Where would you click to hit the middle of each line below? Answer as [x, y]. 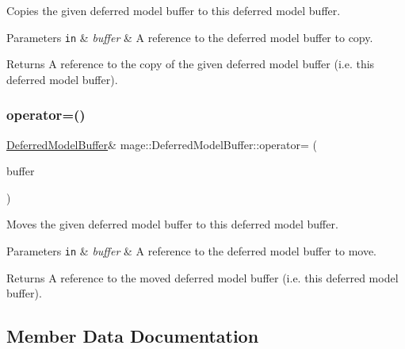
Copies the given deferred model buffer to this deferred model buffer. [174, 10]
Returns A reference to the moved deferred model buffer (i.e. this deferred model [202, 277]
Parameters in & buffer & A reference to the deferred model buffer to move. [192, 251]
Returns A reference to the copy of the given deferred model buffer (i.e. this [191, 64]
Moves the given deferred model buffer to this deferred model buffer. [172, 224]
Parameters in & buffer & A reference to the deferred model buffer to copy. [190, 37]
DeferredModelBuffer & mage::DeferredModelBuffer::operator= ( [162, 144]
